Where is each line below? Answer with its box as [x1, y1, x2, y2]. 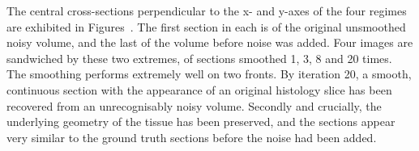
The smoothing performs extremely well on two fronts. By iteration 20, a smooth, [6, 65, 412, 82]
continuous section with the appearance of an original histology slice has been [6, 81, 392, 98]
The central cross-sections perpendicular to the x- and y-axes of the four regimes [6, 2, 407, 19]
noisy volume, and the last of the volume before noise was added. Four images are [6, 34, 413, 51]
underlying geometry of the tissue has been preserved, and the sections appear [6, 113, 395, 130]
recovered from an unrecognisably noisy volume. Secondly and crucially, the [6, 97, 382, 114]
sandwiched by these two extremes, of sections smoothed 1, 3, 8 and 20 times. [6, 49, 392, 66]
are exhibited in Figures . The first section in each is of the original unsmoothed [6, 18, 406, 35]
